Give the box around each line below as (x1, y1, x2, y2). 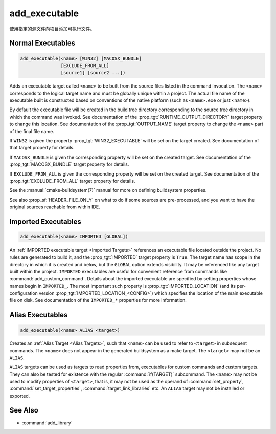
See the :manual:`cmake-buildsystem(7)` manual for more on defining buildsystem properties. (9, 187, 207, 193)
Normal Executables (9, 39, 76, 48)
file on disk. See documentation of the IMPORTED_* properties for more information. (9, 297, 187, 303)
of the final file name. (9, 128, 55, 134)
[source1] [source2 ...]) (60, 70, 126, 76)
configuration (9, 290, 38, 296)
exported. (9, 393, 30, 399)
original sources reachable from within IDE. (9, 204, 101, 210)
